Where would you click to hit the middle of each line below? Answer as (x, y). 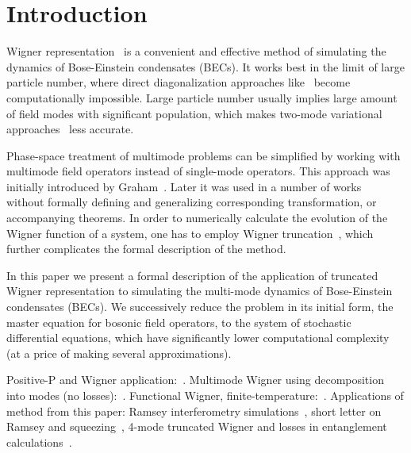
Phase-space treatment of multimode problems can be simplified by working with (204, 155)
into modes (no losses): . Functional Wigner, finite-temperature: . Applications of (205, 395)
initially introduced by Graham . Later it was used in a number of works (184, 186)
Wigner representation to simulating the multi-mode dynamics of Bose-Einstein (200, 291)
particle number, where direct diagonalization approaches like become (179, 82)
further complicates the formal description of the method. (146, 249)
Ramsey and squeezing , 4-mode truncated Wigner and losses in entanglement (197, 426)
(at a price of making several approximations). (119, 353)
